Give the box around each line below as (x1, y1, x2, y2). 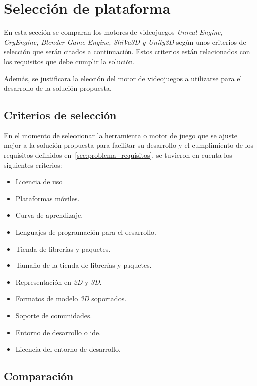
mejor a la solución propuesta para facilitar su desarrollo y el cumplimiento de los (4, 140, 253, 150)
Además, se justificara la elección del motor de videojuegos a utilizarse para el (4, 73, 242, 83)
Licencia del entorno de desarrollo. (15, 344, 121, 354)
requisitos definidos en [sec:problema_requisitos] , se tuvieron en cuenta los (4, 150, 232, 160)
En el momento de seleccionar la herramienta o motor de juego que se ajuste (4, 130, 237, 140)
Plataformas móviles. (15, 193, 80, 203)
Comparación (4, 368, 74, 384)
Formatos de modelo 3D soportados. (15, 293, 127, 304)
